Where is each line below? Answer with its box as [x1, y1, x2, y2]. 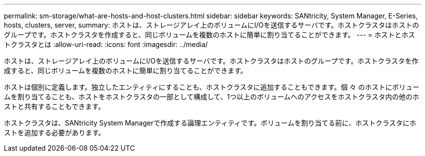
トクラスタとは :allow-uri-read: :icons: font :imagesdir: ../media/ [4, 40, 208, 48]
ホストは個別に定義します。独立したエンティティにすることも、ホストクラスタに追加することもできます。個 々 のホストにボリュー [4, 83, 420, 91]
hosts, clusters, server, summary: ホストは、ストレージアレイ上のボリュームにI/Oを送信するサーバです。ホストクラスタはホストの [4, 21, 419, 29]
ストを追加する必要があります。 [4, 128, 105, 137]
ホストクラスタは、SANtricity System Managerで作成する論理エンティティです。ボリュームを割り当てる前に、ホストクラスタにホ [4, 119, 417, 127]
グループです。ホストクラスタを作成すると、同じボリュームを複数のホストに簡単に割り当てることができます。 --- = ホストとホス [4, 31, 415, 39]
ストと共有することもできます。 [4, 102, 105, 110]
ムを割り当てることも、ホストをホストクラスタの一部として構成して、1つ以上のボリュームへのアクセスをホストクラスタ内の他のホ [4, 93, 420, 101]
